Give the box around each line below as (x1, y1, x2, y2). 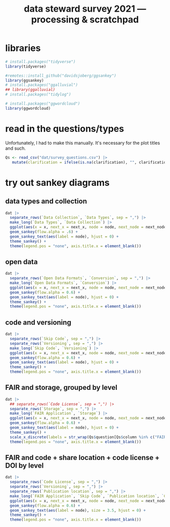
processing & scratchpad (31, 14, 139, 25)
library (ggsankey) (5, 78, 44, 83)
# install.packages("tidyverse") (5, 59, 76, 64)
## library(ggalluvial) (5, 87, 56, 92)
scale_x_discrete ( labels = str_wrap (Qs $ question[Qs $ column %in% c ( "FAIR (10, 435, 166, 440)
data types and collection (5, 197, 87, 206)
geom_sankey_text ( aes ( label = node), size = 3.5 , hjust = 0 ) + (10, 508, 146, 513)
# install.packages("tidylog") (5, 92, 71, 97)
